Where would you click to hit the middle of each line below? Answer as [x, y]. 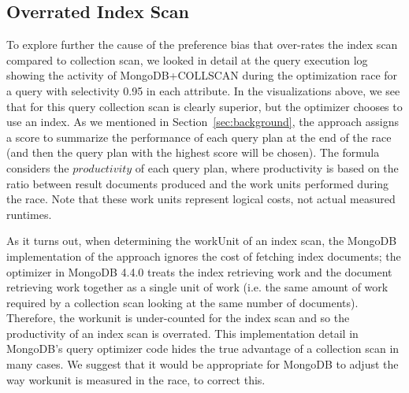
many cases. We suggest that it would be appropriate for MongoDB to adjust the [203, 364]
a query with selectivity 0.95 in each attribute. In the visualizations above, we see [203, 90]
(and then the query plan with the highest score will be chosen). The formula [193, 152]
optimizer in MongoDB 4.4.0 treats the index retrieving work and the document [199, 271]
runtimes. [29, 214]
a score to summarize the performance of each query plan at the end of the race [199, 137]
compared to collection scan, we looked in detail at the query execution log [187, 59]
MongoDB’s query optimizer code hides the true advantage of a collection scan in [203, 349]
